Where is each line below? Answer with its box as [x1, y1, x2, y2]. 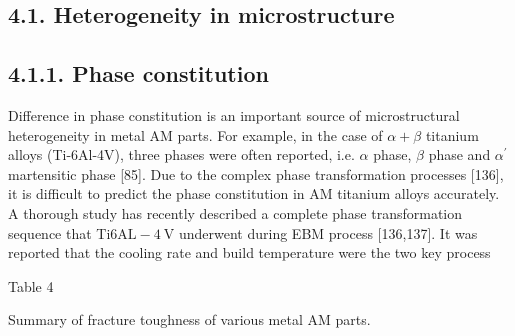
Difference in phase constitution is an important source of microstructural [8, 104, 460, 125]
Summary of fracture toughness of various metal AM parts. [8, 309, 371, 330]
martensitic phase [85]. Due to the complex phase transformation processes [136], [8, 163, 504, 184]
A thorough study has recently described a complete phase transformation [8, 202, 463, 223]
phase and [428, 144, 491, 165]
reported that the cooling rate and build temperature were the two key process [8, 242, 491, 263]
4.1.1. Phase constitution [8, 58, 269, 89]
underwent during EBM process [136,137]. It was [178, 222, 478, 243]
